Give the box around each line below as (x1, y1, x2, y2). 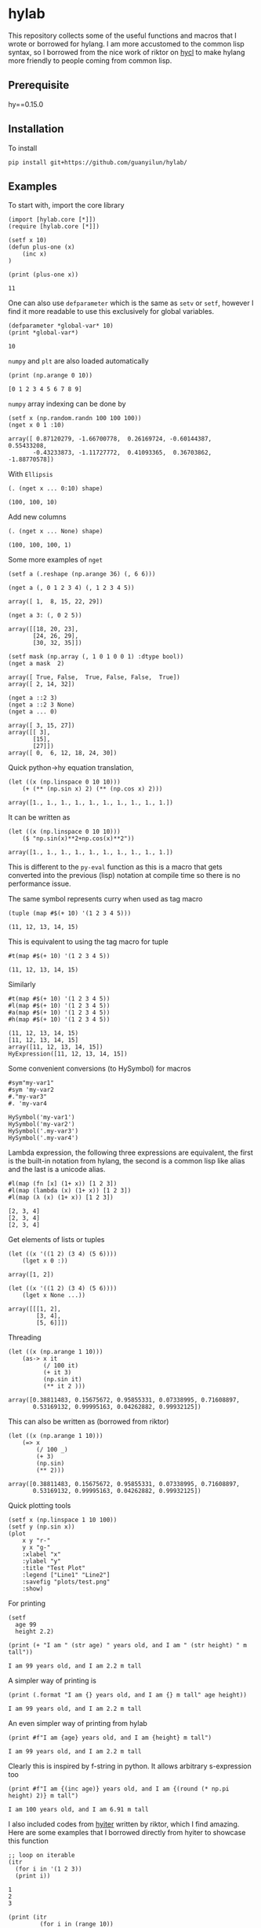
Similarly (8, 980, 37, 990)
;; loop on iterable (8, 1852, 76, 1860)
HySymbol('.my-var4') (8, 1134, 79, 1142)
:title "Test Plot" (22, 1565, 86, 1572)
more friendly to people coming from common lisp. (8, 56, 172, 65)
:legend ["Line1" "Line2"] (22, 1571, 111, 1580)
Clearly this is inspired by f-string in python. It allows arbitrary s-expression (8, 1761, 252, 1771)
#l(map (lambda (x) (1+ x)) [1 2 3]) (8, 1187, 132, 1195)
